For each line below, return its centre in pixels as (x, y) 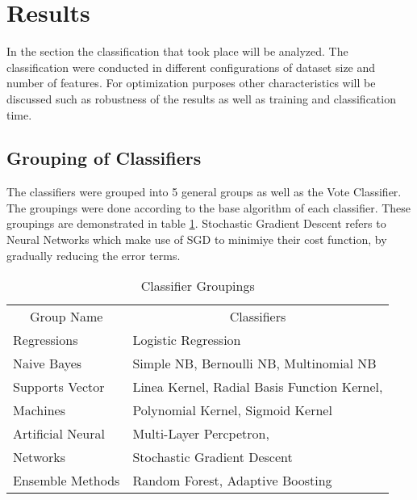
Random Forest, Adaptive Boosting (232, 481)
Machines (39, 410)
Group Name (67, 317)
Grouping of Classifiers (104, 158)
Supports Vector (59, 387)
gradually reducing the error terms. (94, 255)
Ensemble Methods (67, 481)
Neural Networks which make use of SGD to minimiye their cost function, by (197, 239)
